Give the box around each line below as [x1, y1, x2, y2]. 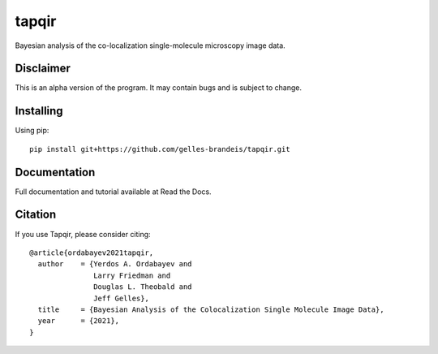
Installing [15, 104, 64, 118]
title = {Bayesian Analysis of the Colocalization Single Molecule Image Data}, [37, 304, 384, 314]
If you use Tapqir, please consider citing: [15, 229, 151, 239]
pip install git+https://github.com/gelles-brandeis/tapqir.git [29, 145, 291, 153]
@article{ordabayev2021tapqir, [29, 248, 154, 257]
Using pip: [15, 126, 49, 136]
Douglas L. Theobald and [93, 283, 192, 291]
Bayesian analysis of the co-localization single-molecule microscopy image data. [15, 41, 286, 50]
